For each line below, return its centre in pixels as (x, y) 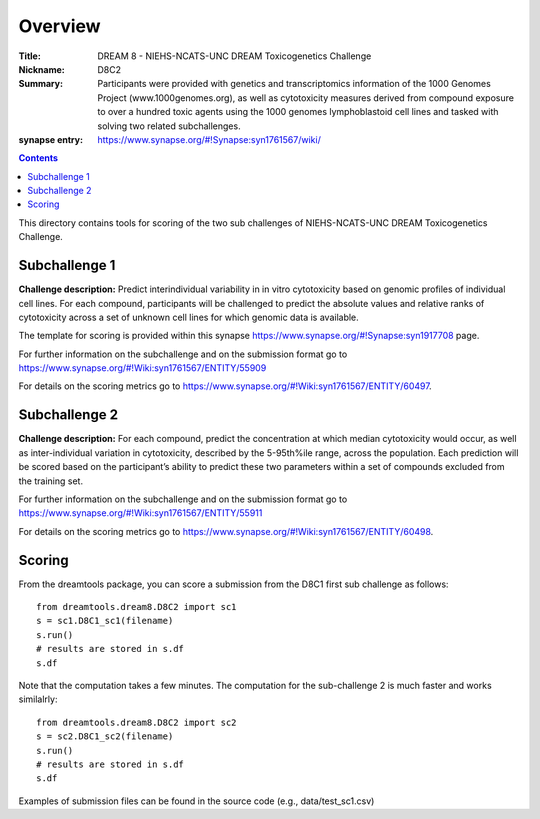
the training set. (51, 481)
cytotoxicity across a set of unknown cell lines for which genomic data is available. (188, 317)
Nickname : (41, 69)
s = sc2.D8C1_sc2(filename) (105, 736)
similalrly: (38, 699)
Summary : (41, 84)
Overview (59, 26)
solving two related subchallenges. (169, 126)
